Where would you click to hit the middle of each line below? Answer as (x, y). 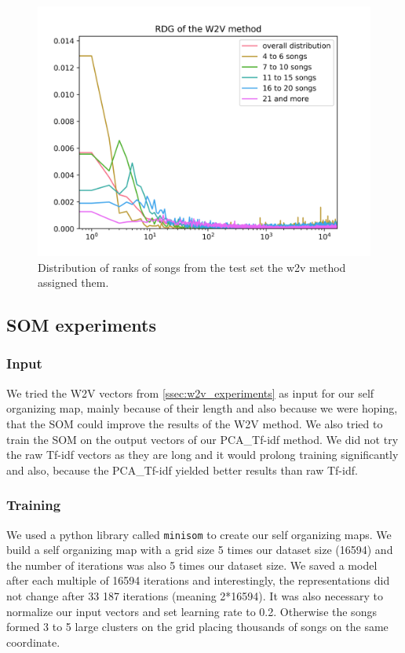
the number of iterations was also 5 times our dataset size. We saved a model (192, 565)
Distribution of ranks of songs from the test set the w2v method (192, 267)
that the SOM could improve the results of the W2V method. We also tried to (195, 423)
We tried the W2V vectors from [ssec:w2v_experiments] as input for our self (190, 393)
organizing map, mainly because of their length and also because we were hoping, (202, 408)
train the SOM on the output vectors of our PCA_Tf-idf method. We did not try (202, 439)
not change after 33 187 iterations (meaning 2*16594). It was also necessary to (195, 596)
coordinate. (33, 642)
